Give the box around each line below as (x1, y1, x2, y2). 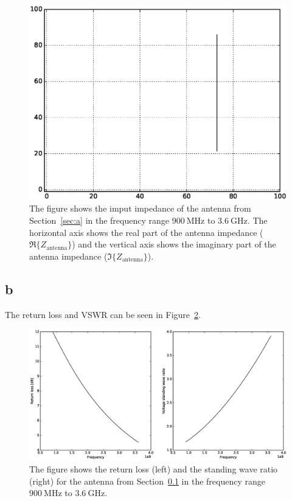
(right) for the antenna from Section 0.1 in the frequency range (29, 474, 265, 487)
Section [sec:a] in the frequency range (29, 214, 169, 227)
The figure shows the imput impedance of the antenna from (29, 202, 251, 215)
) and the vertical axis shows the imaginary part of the (72, 238, 276, 250)
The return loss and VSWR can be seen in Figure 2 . (5, 308, 201, 320)
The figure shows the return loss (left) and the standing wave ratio (29, 462, 278, 475)
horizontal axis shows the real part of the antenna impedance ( (29, 226, 263, 238)
